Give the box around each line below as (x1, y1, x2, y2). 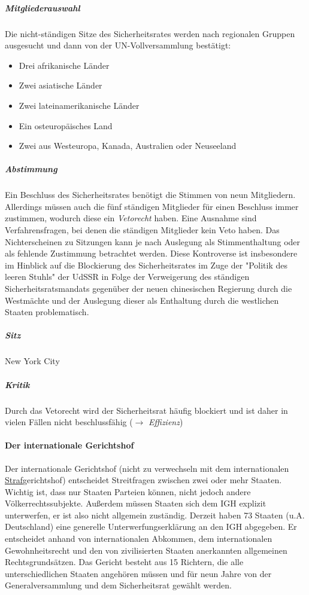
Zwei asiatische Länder (19, 79, 102, 91)
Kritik (5, 378, 30, 390)
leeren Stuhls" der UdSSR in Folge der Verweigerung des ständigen (5, 270, 250, 283)
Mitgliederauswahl (5, 1, 80, 14)
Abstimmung (5, 163, 57, 175)
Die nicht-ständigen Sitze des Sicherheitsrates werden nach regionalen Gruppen (5, 27, 295, 39)
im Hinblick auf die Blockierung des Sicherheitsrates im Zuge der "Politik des (5, 258, 287, 271)
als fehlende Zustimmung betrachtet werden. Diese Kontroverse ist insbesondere (5, 247, 298, 260)
